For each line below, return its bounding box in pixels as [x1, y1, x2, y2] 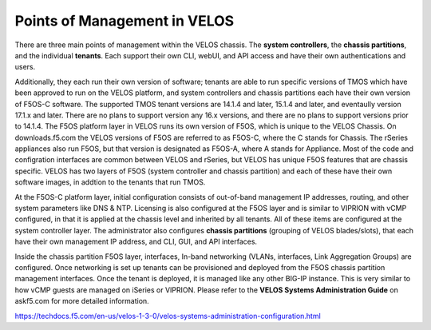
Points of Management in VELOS [14, 12, 235, 30]
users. [14, 62, 36, 72]
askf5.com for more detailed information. [14, 296, 149, 306]
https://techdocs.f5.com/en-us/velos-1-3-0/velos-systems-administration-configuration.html [14, 311, 321, 320]
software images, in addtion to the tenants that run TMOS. [14, 177, 206, 187]
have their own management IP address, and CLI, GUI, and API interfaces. [14, 237, 258, 247]
